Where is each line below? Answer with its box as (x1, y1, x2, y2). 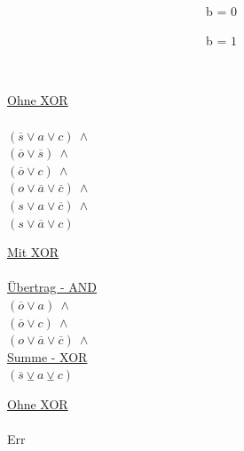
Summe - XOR (7, 347, 88, 366)
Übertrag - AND (7, 278, 97, 296)
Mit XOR (7, 243, 59, 262)
